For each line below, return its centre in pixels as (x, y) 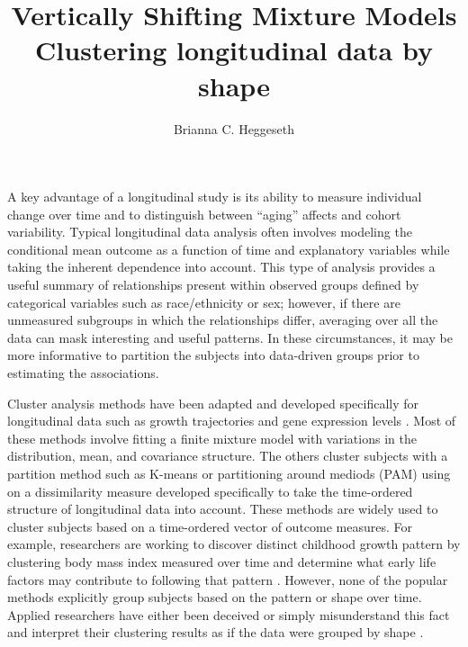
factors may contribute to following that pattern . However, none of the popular (228, 579)
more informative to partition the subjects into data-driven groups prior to (213, 355)
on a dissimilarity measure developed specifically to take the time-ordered (210, 491)
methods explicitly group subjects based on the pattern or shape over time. (215, 597)
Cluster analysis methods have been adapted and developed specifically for (213, 403)
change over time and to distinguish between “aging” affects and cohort (204, 214)
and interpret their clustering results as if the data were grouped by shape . (216, 632)
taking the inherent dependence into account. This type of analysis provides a (221, 267)
